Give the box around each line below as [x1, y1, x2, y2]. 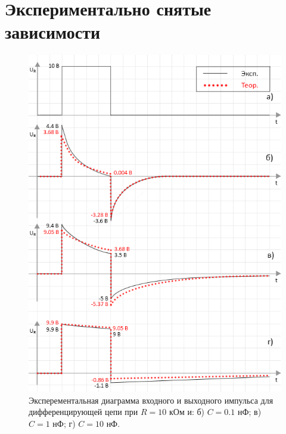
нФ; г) [52, 417, 76, 429]
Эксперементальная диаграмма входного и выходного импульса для [29, 394, 273, 406]
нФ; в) [237, 405, 262, 418]
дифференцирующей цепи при [29, 405, 138, 418]
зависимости [5, 20, 101, 44]
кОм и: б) [169, 405, 205, 418]
